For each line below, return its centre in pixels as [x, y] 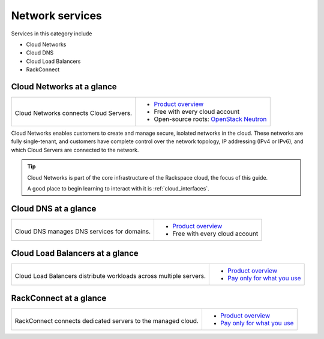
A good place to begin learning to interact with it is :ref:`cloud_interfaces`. [118, 188]
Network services [56, 16]
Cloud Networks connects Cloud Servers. [73, 113]
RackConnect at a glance [59, 298]
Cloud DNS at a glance [54, 209]
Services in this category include [52, 34]
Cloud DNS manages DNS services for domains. [83, 231]
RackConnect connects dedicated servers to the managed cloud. [107, 320]
